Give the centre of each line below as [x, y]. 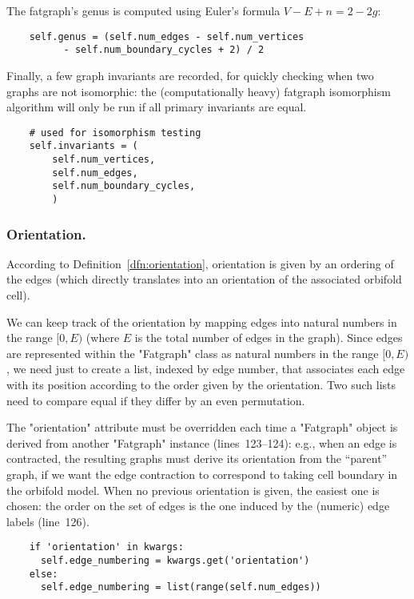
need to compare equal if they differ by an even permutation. [156, 400]
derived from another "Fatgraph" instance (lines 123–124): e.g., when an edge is [202, 442]
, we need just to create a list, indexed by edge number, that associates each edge [206, 369]
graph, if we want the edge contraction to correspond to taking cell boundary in [202, 474]
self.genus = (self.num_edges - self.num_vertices [167, 36]
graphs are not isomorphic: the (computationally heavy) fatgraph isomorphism [199, 91]
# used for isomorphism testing [115, 133]
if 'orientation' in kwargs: [106, 547]
